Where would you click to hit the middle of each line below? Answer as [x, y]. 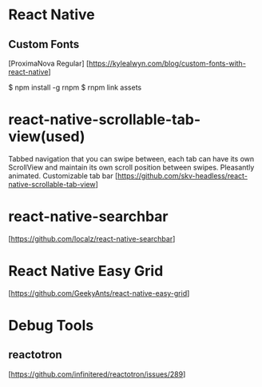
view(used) [47, 137]
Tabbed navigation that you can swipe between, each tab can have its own [131, 158]
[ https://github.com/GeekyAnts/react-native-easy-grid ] [99, 293]
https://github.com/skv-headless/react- [182, 176]
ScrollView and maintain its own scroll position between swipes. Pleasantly [131, 167]
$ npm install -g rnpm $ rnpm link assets [75, 87]
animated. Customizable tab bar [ [63, 176]
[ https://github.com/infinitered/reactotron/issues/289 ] [97, 374]
